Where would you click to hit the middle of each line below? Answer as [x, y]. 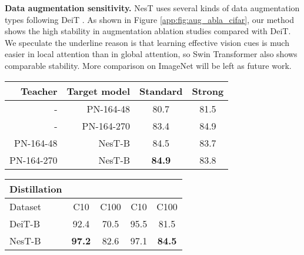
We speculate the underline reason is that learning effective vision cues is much [147, 42]
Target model [98, 91]
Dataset [26, 206]
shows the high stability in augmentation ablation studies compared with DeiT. [148, 31]
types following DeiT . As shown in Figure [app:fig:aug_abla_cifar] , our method [149, 19]
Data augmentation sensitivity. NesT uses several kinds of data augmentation [152, 8]
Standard [161, 91]
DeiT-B [25, 223]
